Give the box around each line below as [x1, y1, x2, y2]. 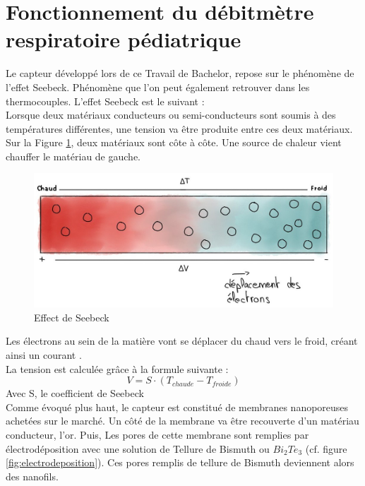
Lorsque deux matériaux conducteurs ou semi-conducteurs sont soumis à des [6, 107, 336, 122]
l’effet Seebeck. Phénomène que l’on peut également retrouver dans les [6, 79, 310, 94]
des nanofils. [6, 468, 59, 483]
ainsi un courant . [6, 347, 82, 362]
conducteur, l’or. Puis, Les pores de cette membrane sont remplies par [6, 427, 309, 441]
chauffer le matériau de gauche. [6, 148, 141, 163]
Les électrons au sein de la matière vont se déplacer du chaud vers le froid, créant [6, 333, 358, 348]
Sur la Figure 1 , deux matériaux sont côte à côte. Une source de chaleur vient [6, 135, 342, 150]
